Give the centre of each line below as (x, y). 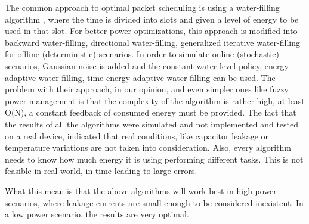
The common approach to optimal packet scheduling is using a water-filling (142, 7)
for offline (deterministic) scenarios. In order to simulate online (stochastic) (142, 54)
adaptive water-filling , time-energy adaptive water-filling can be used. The (140, 77)
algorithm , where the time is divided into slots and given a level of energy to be (152, 19)
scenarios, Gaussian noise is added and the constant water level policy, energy (147, 65)
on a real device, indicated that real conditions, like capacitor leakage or (137, 136)
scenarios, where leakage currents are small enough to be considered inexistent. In (154, 202)
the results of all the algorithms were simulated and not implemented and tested (152, 124)
